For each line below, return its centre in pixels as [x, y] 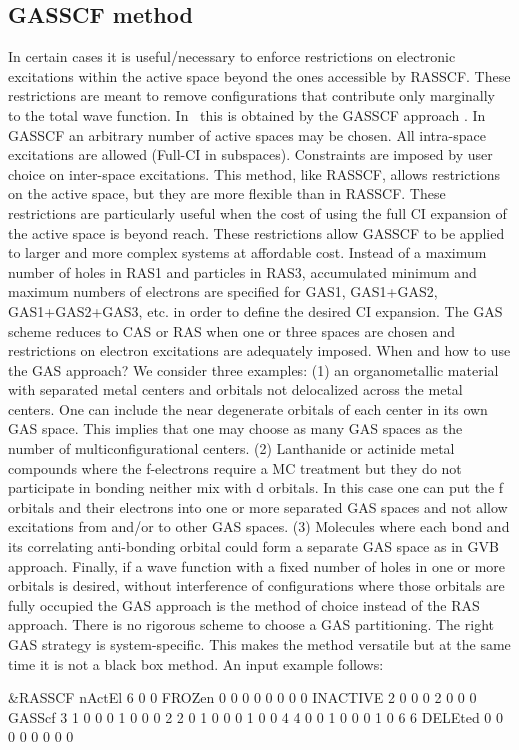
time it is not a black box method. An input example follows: [196, 663]
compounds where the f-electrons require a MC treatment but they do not [235, 467]
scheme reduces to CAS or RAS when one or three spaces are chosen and [232, 330]
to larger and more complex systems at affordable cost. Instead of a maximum [247, 252]
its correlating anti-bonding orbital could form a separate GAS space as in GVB [253, 546]
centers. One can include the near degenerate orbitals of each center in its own [248, 408]
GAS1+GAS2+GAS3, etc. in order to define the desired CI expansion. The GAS [255, 310]
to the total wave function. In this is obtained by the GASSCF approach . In [247, 114]
